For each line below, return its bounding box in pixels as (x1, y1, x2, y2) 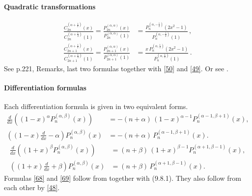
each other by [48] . (4, 182, 60, 193)
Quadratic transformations (4, 1, 96, 11)
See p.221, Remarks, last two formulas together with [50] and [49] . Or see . (4, 63, 228, 74)
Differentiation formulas (4, 83, 86, 93)
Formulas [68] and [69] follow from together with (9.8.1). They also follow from (4, 172, 241, 183)
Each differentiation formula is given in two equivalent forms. (4, 101, 188, 112)
